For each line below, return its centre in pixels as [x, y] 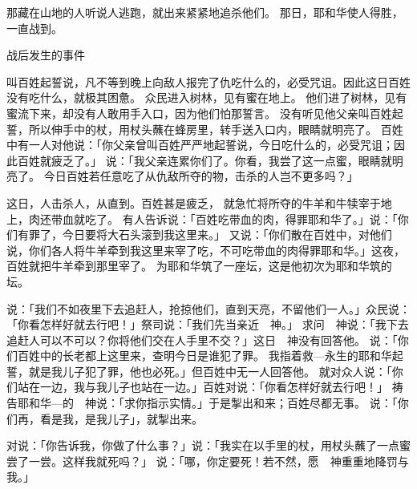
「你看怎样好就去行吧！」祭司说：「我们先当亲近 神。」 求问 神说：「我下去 [208, 324]
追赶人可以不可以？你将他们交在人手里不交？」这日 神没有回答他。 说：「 [202, 339]
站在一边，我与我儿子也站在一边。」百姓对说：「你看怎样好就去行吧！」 [202, 387]
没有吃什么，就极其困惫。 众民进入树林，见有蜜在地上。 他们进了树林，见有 [207, 97]
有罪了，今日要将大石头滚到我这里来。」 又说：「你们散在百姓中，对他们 [204, 234]
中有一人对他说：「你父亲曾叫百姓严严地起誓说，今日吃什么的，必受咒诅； [200, 145]
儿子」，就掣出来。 [155, 418]
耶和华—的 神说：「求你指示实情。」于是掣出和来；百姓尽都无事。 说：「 [207, 403]
